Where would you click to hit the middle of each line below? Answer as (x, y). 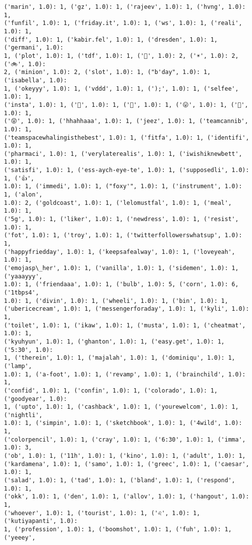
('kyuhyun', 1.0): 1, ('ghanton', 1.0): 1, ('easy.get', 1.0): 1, (115, 341)
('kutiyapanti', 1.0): (41, 521)
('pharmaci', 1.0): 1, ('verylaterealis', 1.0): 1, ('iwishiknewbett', (123, 154)
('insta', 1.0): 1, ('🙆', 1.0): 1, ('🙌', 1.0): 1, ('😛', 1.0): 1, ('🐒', (126, 105)
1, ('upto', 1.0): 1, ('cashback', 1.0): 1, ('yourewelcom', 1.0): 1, (121, 407)
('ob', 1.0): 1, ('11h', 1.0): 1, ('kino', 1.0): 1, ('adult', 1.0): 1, (125, 456)
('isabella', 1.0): (35, 80)
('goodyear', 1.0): (35, 399)
